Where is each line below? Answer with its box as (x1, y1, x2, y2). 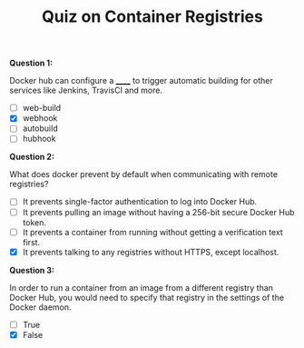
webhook (22, 113, 58, 124)
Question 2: (9, 152, 54, 163)
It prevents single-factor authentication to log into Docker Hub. (22, 196, 258, 207)
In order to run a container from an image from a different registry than (9, 282, 274, 293)
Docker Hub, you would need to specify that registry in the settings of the (9, 292, 284, 303)
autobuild (22, 123, 58, 134)
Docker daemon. (9, 302, 72, 313)
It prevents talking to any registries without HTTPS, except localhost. (22, 246, 279, 257)
